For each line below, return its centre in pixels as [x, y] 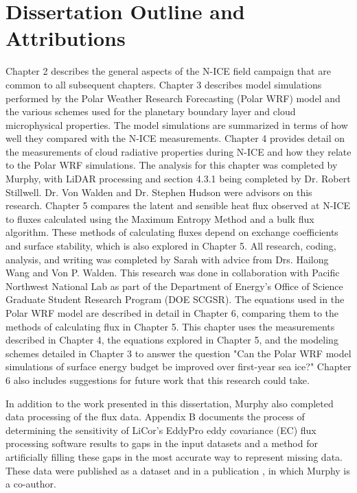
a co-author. [31, 484]
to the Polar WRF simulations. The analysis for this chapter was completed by [172, 165]
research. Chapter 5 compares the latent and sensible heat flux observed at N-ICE [178, 205]
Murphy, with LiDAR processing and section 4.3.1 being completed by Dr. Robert [178, 179]
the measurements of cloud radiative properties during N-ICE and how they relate [178, 151]
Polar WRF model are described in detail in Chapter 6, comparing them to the [172, 313]
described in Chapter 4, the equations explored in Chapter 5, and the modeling [172, 340]
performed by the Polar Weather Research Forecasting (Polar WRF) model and [173, 98]
